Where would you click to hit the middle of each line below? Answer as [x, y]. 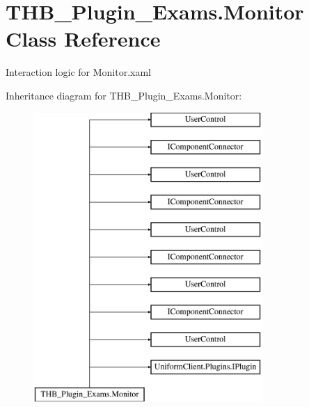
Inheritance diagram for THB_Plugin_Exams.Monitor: [124, 95]
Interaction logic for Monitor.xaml [78, 72]
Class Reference [83, 39]
